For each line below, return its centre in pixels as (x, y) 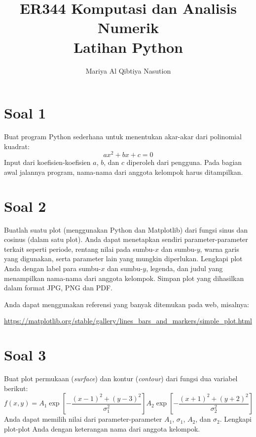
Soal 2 (25, 206)
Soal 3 (25, 355)
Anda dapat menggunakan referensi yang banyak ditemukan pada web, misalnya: (127, 304)
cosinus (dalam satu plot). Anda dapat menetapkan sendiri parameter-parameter (126, 239)
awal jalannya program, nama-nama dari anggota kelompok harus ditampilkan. (124, 172)
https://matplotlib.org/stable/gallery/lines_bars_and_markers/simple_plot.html (128, 321)
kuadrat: (17, 146)
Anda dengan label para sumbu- (53, 268)
